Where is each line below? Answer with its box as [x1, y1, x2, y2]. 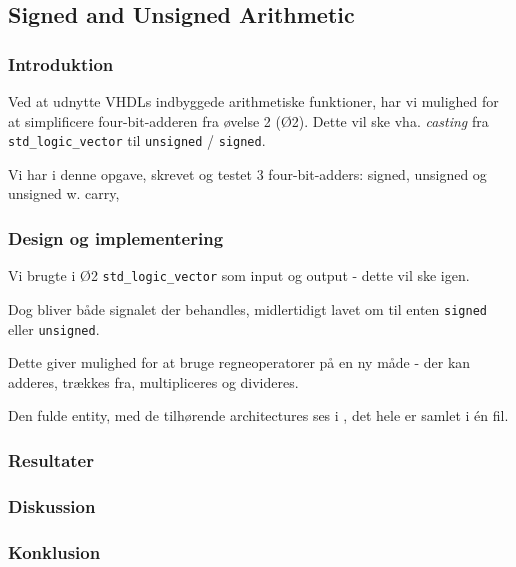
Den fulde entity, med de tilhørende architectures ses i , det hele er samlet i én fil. [8, 405, 509, 426]
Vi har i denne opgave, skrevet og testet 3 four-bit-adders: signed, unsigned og [8, 163, 487, 184]
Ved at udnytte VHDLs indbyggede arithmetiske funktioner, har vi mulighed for [8, 91, 499, 111]
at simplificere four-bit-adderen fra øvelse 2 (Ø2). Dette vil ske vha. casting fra [8, 110, 489, 131]
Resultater [8, 447, 94, 472]
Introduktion [8, 51, 114, 76]
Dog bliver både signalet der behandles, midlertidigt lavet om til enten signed [8, 298, 487, 319]
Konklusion [8, 539, 101, 564]
